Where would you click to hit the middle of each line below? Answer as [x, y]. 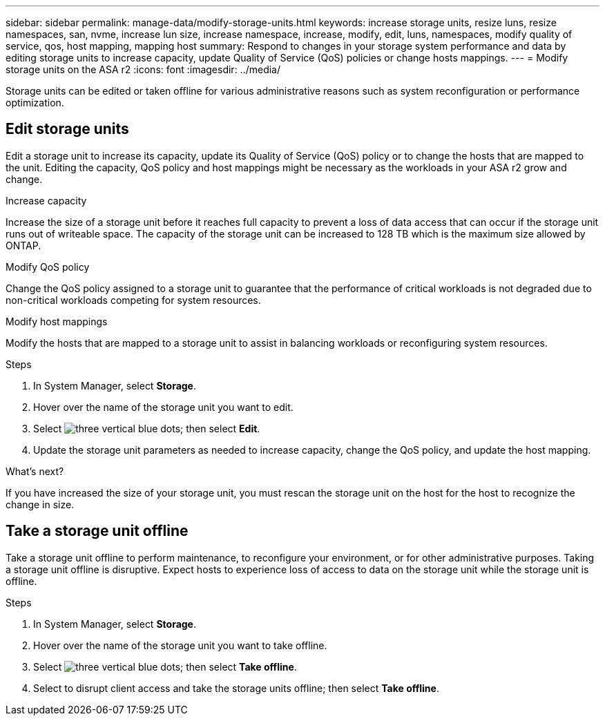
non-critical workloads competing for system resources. [133, 300]
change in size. [40, 504]
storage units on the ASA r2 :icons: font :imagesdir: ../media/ [143, 69]
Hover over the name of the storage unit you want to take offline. [180, 645]
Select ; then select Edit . [147, 428]
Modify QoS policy [48, 267]
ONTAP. [23, 245]
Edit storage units [67, 129]
